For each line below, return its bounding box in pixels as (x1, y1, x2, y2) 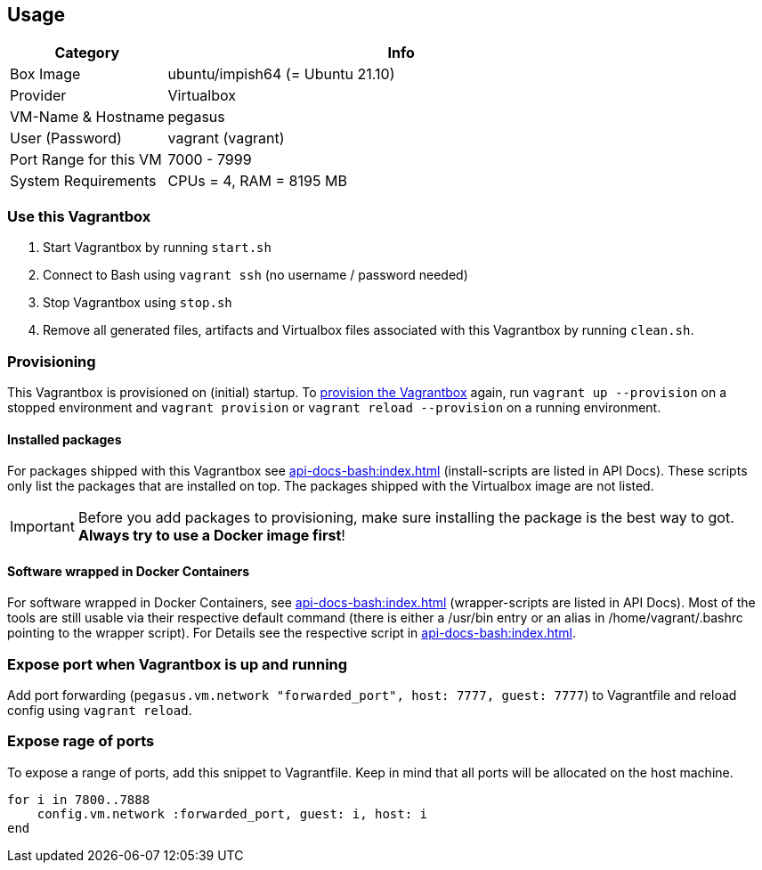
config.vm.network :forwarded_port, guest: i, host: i (36, 806, 428, 821)
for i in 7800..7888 (7, 792, 150, 807)
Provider (10, 86, 67, 105)
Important (10, 517, 75, 536)
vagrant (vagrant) (167, 129, 285, 148)
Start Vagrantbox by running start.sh (43, 240, 272, 256)
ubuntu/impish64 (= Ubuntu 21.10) (167, 65, 395, 84)
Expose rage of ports (7, 732, 155, 751)
